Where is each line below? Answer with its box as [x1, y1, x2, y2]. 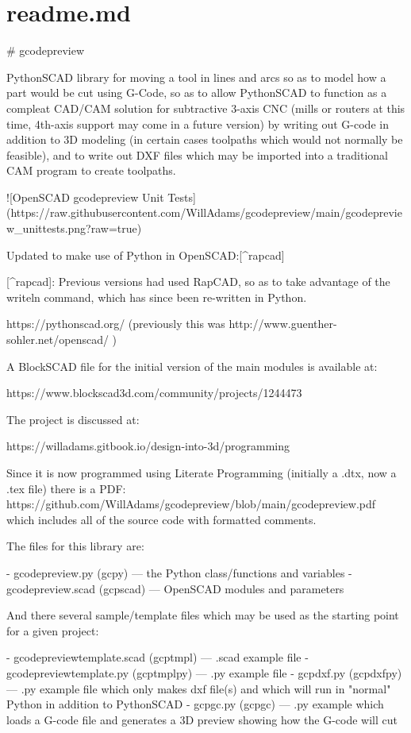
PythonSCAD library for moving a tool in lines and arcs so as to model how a [6, 68, 386, 85]
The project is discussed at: [6, 411, 140, 427]
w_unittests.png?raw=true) [6, 220, 142, 237]
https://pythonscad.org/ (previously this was [6, 315, 225, 332]
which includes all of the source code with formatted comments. [6, 511, 317, 527]
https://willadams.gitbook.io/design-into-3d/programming [6, 438, 290, 454]
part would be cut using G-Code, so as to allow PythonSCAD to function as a [6, 84, 387, 101]
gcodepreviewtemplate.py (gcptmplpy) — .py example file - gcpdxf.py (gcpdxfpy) [6, 664, 402, 681]
